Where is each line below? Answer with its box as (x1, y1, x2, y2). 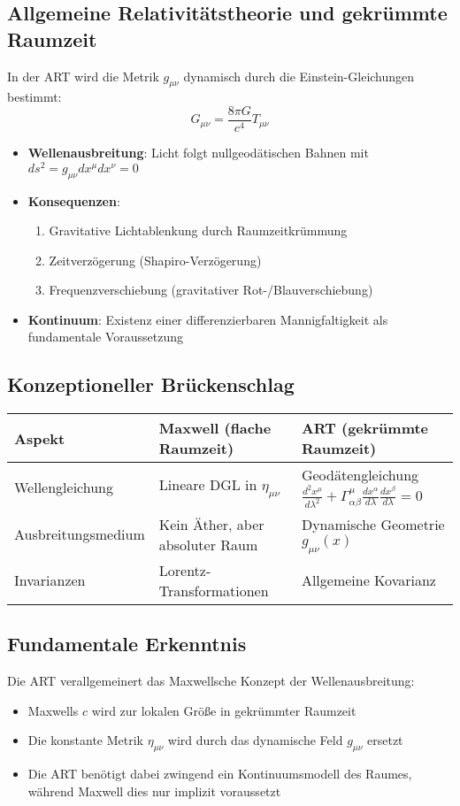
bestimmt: (7, 88, 62, 106)
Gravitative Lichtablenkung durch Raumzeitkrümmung (49, 221, 348, 240)
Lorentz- (158, 559, 211, 580)
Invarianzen (14, 570, 86, 591)
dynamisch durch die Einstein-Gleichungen (183, 66, 415, 85)
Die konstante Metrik (27, 731, 143, 749)
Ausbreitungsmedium (14, 524, 145, 545)
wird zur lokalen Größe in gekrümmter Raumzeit (91, 701, 356, 719)
